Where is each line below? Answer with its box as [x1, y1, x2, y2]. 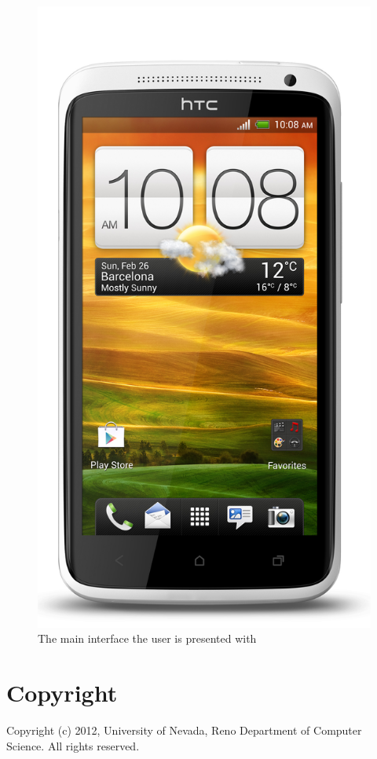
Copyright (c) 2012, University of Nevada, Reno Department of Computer [6, 722, 362, 739]
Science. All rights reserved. [6, 737, 140, 753]
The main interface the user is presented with [38, 630, 257, 647]
